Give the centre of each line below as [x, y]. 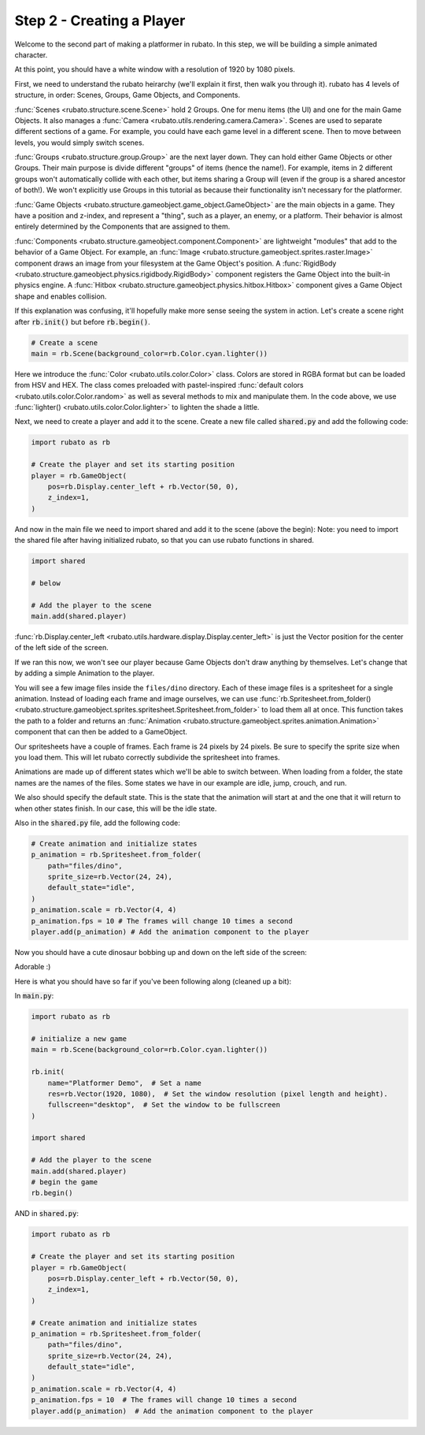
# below [46, 583]
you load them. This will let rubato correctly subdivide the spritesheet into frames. [147, 757]
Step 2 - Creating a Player [100, 20]
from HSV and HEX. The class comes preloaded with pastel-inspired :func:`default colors [159, 385]
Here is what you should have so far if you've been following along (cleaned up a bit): [153, 981]
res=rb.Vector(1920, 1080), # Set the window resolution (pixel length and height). [218, 1094]
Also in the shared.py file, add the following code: [98, 823]
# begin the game [65, 1182]
